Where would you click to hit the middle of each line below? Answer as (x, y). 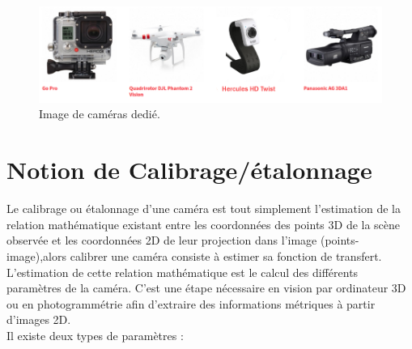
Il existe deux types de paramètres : (95, 335)
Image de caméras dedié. (100, 114)
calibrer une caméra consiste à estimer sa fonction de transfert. (226, 255)
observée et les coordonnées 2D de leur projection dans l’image (162, 240)
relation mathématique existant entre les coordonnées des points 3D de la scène (204, 224)
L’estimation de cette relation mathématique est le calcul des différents (183, 272)
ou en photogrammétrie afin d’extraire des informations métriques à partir (191, 303)
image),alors (37, 255)
